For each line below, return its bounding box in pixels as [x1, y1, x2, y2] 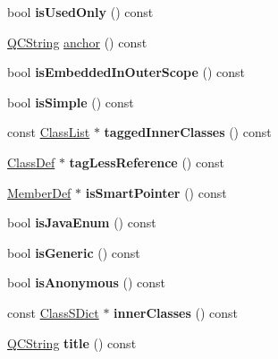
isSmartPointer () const [85, 183, 227, 201]
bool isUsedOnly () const [7, 3, 154, 21]
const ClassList [7, 123, 90, 141]
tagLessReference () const [69, 152, 224, 171]
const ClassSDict [7, 303, 99, 321]
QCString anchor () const [7, 32, 147, 51]
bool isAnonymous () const [7, 273, 166, 292]
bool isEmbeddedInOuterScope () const [7, 63, 245, 81]
